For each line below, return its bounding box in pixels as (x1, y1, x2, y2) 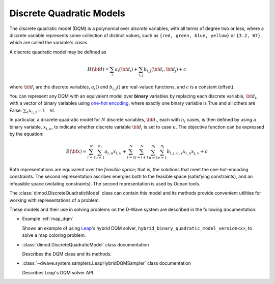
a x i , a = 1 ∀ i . (26, 107, 56, 114)
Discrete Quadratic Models (9, 8, 125, 19)
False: (9, 107, 22, 113)
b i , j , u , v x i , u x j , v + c (167, 149, 208, 155)
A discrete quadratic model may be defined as (9, 49, 106, 55)
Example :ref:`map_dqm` (22, 216, 74, 222)
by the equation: (9, 131, 44, 137)
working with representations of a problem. (9, 197, 100, 203)
